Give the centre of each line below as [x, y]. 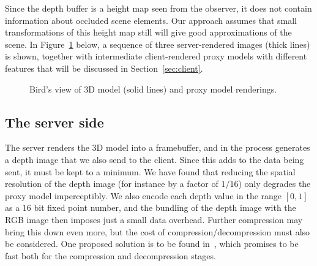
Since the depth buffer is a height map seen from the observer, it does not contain [158, 8]
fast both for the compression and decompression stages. [110, 255]
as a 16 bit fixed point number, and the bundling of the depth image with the [151, 207]
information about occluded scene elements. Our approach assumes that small [151, 20]
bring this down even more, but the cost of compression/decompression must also [158, 231]
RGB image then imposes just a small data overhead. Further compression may [154, 219]
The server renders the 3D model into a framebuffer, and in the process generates [158, 147]
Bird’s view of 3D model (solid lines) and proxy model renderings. [153, 89]
